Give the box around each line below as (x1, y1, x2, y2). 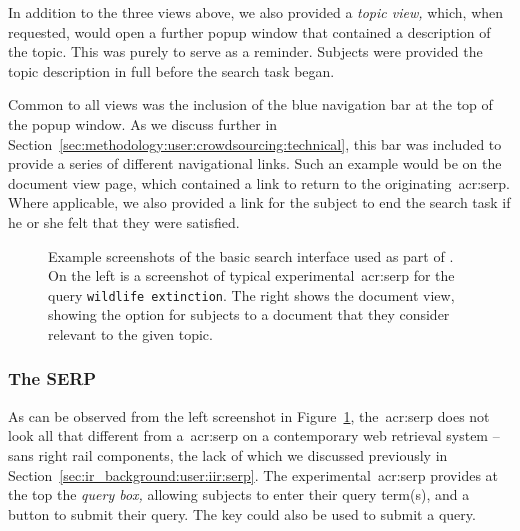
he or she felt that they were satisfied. (8, 211, 240, 232)
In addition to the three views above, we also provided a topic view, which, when (8, 2, 504, 22)
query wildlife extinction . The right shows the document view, (48, 284, 455, 305)
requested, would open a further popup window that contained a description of (8, 21, 491, 42)
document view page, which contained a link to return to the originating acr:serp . (8, 172, 510, 193)
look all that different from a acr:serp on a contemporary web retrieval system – (8, 425, 500, 446)
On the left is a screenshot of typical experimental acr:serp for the (48, 265, 455, 286)
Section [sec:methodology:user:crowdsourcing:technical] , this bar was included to (8, 133, 502, 154)
